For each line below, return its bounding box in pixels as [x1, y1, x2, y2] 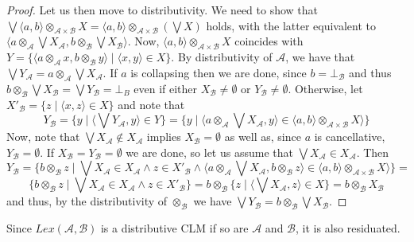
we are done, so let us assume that [126, 143, 293, 160]
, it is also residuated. [296, 220, 400, 236]
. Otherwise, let [288, 80, 363, 96]
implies [146, 128, 181, 145]
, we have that [285, 49, 355, 65]
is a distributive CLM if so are [100, 220, 249, 236]
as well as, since [224, 128, 301, 145]
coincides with [234, 33, 304, 49]
